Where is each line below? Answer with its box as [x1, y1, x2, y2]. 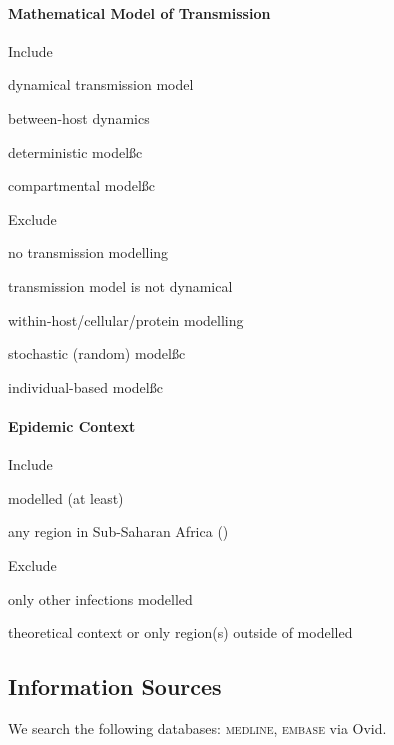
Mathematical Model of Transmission [8, 2, 271, 23]
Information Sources [8, 671, 222, 702]
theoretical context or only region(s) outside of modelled [8, 622, 353, 643]
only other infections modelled [8, 588, 193, 609]
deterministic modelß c [8, 141, 143, 162]
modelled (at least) [8, 487, 124, 508]
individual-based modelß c [8, 376, 163, 397]
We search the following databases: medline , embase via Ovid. [8, 717, 387, 738]
